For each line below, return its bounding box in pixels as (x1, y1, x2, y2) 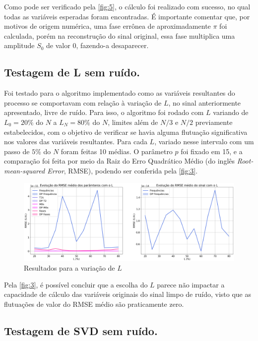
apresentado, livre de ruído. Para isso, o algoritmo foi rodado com (4, 107, 204, 117)
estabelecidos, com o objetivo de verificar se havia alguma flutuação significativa (4, 126, 248, 137)
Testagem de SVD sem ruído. (4, 323, 158, 339)
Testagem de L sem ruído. (4, 64, 140, 80)
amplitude (4, 40, 35, 51)
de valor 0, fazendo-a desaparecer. (46, 40, 149, 51)
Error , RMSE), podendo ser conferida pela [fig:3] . (47, 165, 198, 175)
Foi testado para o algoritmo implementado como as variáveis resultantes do (4, 88, 235, 98)
